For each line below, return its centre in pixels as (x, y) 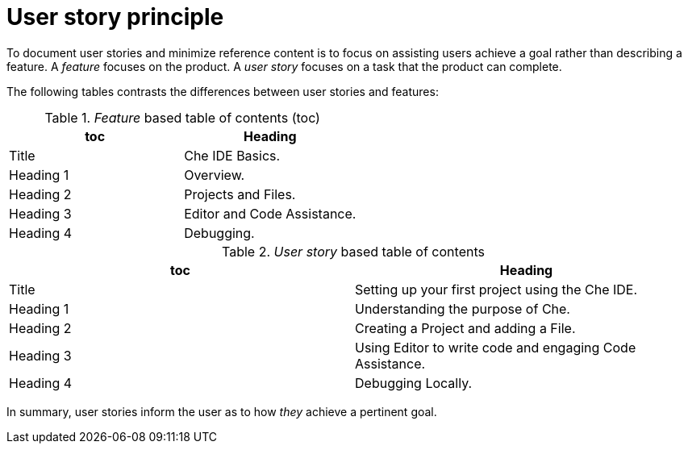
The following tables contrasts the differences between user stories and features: (223, 91)
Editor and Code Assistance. (270, 213)
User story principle (115, 17)
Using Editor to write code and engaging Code (496, 347)
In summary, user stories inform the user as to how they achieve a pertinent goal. (222, 411)
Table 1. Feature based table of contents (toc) (182, 117)
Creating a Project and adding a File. (465, 328)
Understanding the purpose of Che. (463, 308)
